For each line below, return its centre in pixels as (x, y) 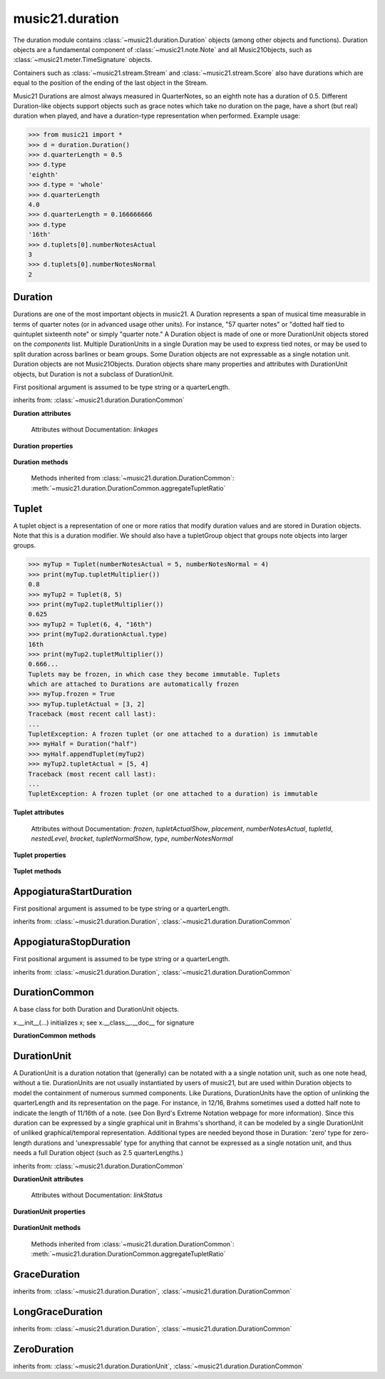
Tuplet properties (40, 855)
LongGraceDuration (58, 1312)
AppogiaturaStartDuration (72, 891)
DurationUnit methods (47, 1228)
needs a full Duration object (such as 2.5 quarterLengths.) (98, 1153)
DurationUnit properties (49, 1211)
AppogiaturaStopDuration (72, 942)
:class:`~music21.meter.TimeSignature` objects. (83, 60)
